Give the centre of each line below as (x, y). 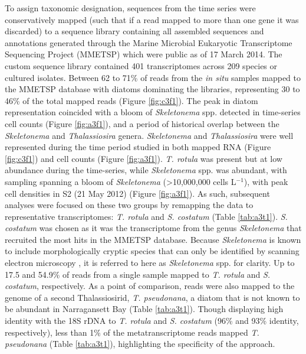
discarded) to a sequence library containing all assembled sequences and (134, 31)
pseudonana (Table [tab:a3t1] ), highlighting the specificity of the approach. (140, 344)
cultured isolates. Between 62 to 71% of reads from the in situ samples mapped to (153, 77)
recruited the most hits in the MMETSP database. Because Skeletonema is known (153, 239)
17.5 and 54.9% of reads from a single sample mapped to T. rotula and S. (138, 274)
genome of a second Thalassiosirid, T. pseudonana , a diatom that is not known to (152, 297)
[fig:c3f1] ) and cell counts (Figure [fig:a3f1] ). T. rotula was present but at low (144, 158)
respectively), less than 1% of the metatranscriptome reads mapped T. (132, 332)
